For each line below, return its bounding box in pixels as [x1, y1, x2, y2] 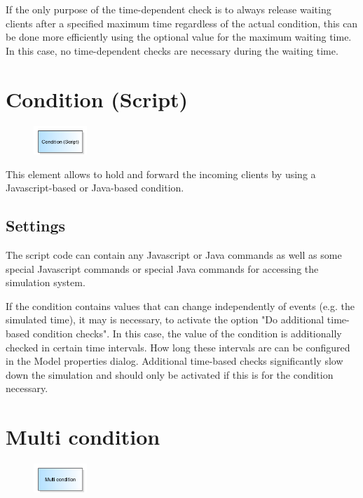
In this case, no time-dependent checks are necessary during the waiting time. [6, 43, 338, 58]
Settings [6, 215, 65, 236]
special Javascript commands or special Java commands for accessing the [6, 261, 319, 276]
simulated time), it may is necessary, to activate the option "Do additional [6, 312, 324, 327]
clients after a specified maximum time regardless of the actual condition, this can [6, 15, 358, 30]
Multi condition [6, 422, 160, 451]
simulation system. [6, 275, 85, 290]
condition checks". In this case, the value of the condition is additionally [32, 326, 342, 341]
